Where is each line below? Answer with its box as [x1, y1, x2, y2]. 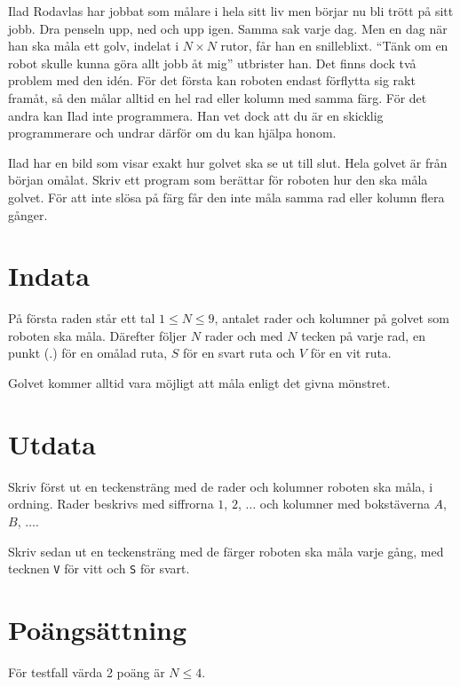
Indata [8, 257, 90, 294]
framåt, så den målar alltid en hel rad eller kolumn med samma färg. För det [8, 88, 427, 107]
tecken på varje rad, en [301, 326, 425, 344]
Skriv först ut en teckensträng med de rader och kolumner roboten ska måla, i [8, 477, 433, 495]
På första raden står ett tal [8, 309, 155, 328]
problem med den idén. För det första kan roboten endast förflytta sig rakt [8, 71, 416, 90]
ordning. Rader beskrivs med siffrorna [8, 494, 214, 513]
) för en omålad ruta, [52, 343, 168, 362]
